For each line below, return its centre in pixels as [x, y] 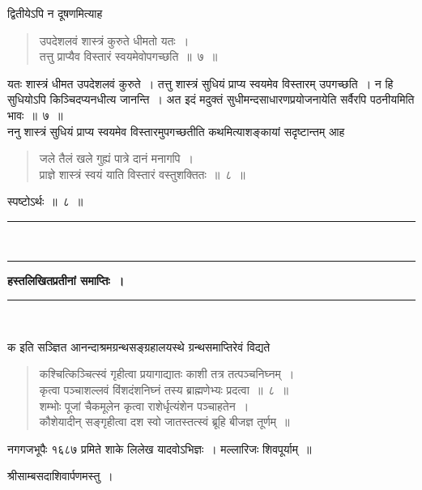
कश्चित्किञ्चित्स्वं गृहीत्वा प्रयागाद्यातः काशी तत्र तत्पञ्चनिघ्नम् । [167, 374]
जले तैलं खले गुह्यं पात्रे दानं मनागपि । [116, 158]
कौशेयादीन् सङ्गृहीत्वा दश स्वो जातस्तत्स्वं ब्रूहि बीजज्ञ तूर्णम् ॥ [164, 422]
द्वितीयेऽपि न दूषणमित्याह [55, 13]
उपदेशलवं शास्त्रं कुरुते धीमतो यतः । [114, 40]
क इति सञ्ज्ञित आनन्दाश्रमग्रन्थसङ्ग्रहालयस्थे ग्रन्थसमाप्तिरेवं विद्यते [139, 346]
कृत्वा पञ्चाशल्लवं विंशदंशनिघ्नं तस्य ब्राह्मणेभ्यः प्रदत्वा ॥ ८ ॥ [164, 389]
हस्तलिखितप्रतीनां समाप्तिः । [66, 280]
